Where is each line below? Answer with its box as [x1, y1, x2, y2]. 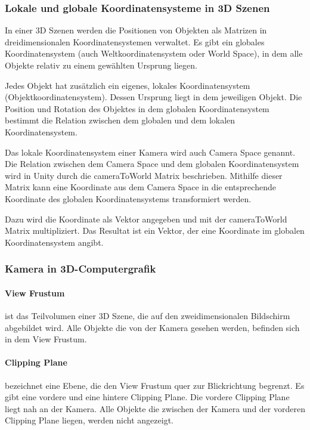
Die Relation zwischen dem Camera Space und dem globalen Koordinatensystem [5, 157, 299, 170]
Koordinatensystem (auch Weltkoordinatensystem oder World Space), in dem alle [5, 47, 303, 60]
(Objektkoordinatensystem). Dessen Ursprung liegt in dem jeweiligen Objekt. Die [5, 91, 302, 103]
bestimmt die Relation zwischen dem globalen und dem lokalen [5, 114, 235, 126]
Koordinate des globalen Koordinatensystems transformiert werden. [5, 192, 252, 205]
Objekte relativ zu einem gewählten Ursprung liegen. [5, 59, 197, 71]
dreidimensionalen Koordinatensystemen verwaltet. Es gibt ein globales [5, 35, 265, 48]
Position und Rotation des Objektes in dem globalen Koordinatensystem [5, 102, 269, 115]
